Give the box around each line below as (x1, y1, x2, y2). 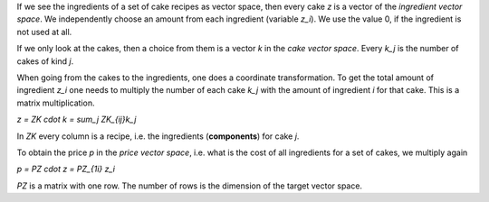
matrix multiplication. (16, 97, 95, 108)
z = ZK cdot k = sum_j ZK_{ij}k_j (16, 114, 137, 125)
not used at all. (16, 26, 72, 37)
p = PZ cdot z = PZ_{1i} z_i (16, 163, 115, 175)
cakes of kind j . (16, 55, 74, 67)
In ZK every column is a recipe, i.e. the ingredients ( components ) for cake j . (16, 131, 300, 142)
